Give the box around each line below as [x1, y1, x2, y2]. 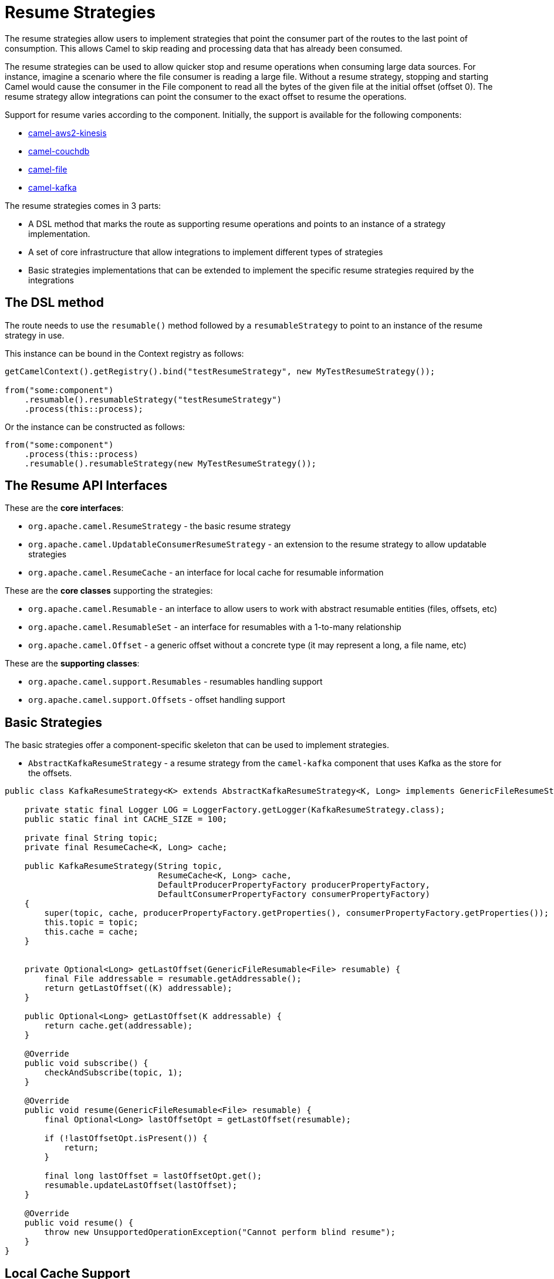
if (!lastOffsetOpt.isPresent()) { [44, 1133, 208, 1143]
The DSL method [5, 295, 104, 310]
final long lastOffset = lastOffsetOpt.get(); [44, 1171, 262, 1181]
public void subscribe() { [24, 1058, 148, 1068]
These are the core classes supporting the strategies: [5, 586, 213, 596]
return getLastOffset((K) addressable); [44, 983, 232, 993]
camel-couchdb [28, 146, 90, 156]
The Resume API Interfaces [5, 478, 167, 493]
